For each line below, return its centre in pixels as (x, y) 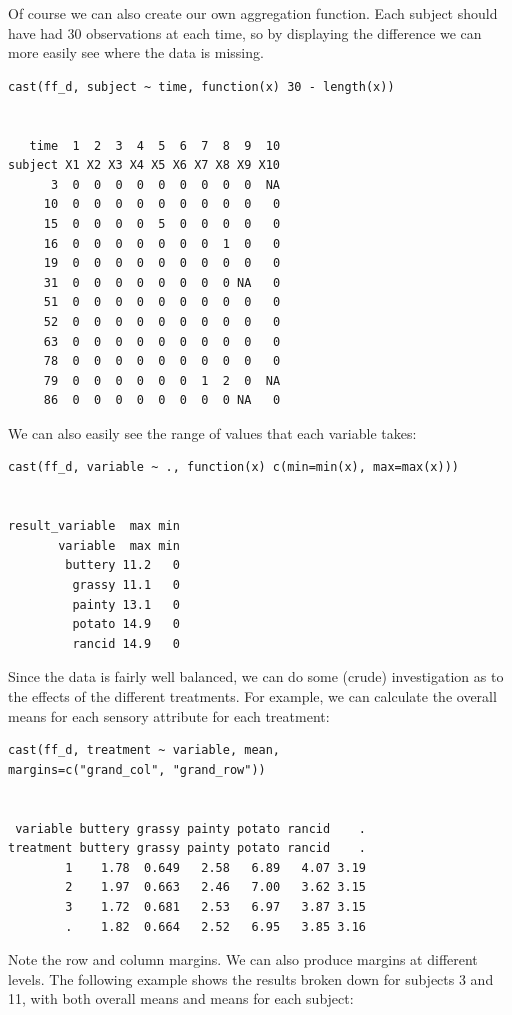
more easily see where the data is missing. (136, 52)
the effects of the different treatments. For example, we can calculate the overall (252, 696)
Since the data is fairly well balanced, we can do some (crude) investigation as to (256, 676)
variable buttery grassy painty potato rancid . (190, 828)
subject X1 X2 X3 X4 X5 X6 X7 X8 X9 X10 (144, 165)
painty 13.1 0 (126, 604)
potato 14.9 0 (126, 624)
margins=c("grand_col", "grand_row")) (137, 769)
